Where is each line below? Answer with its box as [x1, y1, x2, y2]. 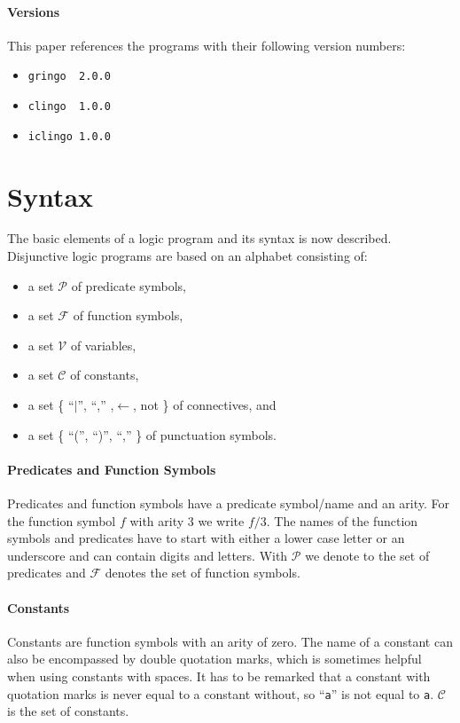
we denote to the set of [305, 546, 430, 564]
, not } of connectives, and [133, 396, 277, 414]
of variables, [70, 335, 136, 354]
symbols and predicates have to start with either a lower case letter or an [7, 529, 405, 547]
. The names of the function [266, 511, 418, 530]
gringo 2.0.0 [27, 70, 111, 83]
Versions [7, 2, 60, 20]
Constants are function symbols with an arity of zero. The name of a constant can [7, 632, 453, 650]
